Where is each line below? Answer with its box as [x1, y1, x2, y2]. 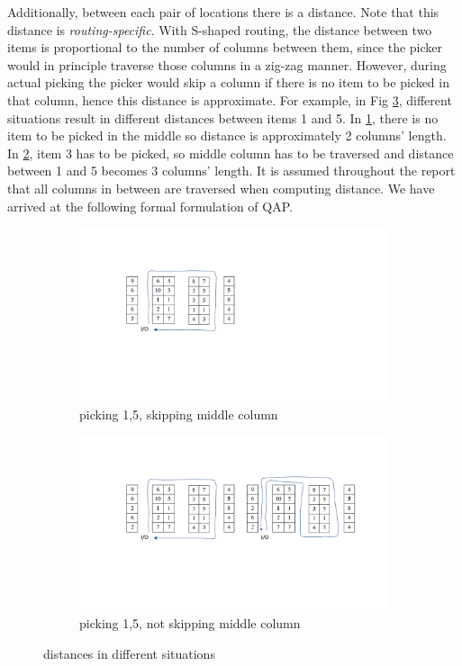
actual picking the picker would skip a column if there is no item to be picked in [7, 73, 449, 92]
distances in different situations [43, 643, 215, 662]
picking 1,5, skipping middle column [79, 405, 278, 424]
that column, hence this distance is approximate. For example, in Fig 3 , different [7, 90, 452, 109]
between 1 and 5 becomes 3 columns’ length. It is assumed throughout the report [7, 161, 456, 180]
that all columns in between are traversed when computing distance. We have [7, 178, 435, 197]
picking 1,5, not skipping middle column [79, 613, 301, 632]
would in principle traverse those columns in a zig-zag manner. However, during [7, 55, 447, 74]
